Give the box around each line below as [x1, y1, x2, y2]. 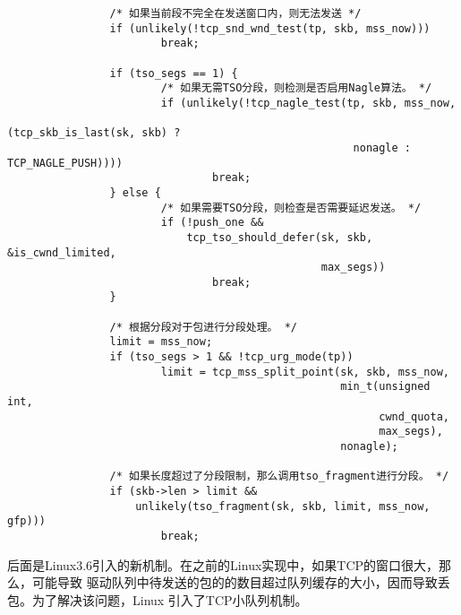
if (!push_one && [160, 216, 264, 230]
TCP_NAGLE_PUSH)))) [7, 156, 123, 169]
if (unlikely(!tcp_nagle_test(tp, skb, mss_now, [160, 96, 457, 109]
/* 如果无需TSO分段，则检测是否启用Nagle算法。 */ [160, 82, 432, 95]
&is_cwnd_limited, [7, 246, 116, 259]
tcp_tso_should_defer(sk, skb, [186, 230, 373, 244]
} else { [109, 186, 161, 199]
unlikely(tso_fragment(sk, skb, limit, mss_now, [135, 499, 431, 513]
